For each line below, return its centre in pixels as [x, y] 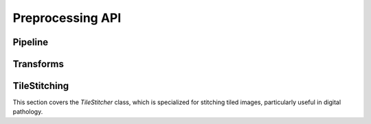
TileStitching [41, 86]
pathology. [28, 112]
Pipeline [31, 42]
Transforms [38, 64]
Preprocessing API [67, 18]
